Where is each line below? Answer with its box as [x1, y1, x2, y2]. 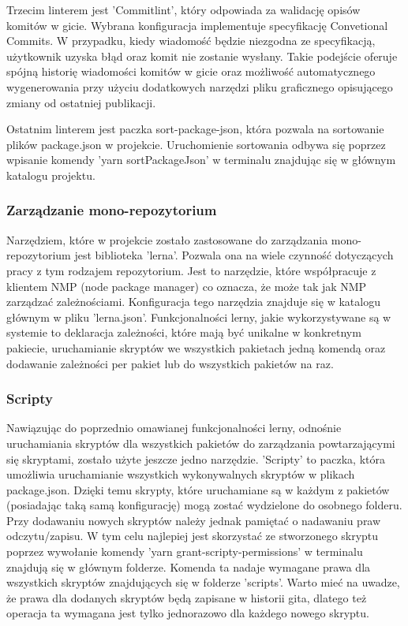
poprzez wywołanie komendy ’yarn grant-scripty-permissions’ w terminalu [6, 543, 363, 560]
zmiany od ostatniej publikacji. [6, 94, 156, 110]
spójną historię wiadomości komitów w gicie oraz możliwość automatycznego [6, 63, 376, 80]
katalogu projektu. [6, 166, 95, 183]
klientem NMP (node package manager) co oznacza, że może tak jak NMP [6, 278, 367, 294]
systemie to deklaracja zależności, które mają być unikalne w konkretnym [6, 324, 361, 341]
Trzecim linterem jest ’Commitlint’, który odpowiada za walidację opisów [6, 2, 361, 17]
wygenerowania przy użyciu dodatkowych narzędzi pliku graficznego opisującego [6, 78, 393, 95]
